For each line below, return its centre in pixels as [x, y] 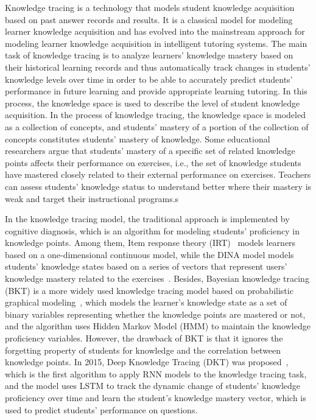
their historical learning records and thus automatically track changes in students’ [158, 67]
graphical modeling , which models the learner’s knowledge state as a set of [146, 302]
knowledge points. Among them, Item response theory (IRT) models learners [150, 243]
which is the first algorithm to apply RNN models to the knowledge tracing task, [156, 373]
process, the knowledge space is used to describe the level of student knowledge [153, 103]
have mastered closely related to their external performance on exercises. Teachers [158, 174]
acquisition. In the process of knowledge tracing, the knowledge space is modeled [155, 115]
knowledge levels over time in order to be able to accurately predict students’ [149, 79]
